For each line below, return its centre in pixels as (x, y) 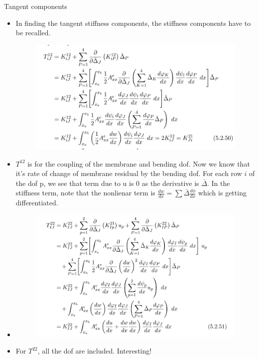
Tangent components (36, 6)
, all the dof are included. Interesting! (95, 351)
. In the (218, 183)
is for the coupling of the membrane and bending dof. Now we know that (139, 163)
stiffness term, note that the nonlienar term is (85, 193)
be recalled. (33, 33)
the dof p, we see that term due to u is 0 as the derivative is (107, 183)
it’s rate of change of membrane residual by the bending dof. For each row (129, 173)
